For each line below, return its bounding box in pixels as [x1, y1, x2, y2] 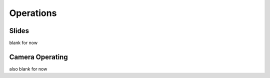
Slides [9, 26, 29, 35]
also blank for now [9, 65, 47, 72]
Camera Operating [9, 52, 68, 61]
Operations [9, 7, 57, 18]
